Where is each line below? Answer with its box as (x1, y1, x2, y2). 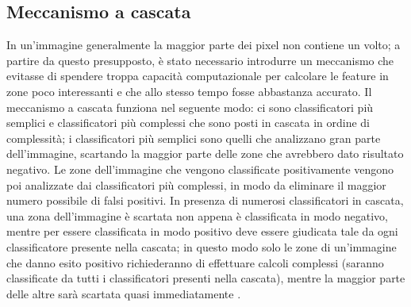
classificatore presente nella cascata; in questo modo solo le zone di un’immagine (6, 238, 397, 255)
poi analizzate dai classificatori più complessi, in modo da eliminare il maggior (6, 176, 386, 193)
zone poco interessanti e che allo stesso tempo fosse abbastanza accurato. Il (6, 83, 372, 99)
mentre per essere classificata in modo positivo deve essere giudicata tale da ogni (6, 223, 398, 240)
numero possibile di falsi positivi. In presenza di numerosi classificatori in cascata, (6, 192, 404, 209)
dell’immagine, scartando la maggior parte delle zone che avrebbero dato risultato (6, 145, 404, 162)
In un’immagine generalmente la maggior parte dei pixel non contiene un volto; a (6, 36, 401, 53)
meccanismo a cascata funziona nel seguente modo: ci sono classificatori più (6, 98, 374, 115)
